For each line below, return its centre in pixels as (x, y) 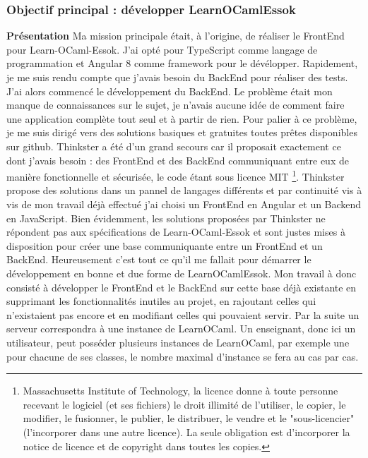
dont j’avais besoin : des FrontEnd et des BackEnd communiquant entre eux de (178, 160)
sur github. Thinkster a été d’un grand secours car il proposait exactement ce (174, 146)
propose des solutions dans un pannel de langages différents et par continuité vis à (184, 190)
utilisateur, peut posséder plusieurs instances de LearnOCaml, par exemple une (178, 342)
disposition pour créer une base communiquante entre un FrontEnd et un (165, 245)
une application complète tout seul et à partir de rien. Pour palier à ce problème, (182, 118)
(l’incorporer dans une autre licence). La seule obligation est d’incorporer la (186, 432)
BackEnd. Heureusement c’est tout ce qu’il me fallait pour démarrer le (159, 259)
